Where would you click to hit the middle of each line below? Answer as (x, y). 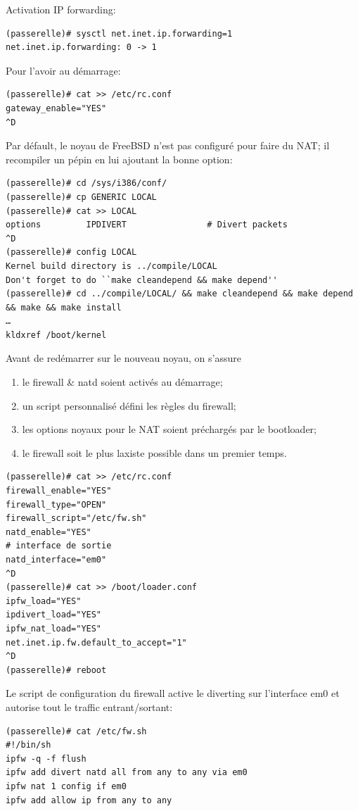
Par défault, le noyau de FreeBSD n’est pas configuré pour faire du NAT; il (168, 145)
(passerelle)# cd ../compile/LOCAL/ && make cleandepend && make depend (179, 294)
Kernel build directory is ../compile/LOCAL (111, 266)
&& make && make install (64, 307)
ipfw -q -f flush (46, 759)
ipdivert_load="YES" (54, 615)
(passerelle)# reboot (56, 670)
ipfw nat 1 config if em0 (66, 786)
